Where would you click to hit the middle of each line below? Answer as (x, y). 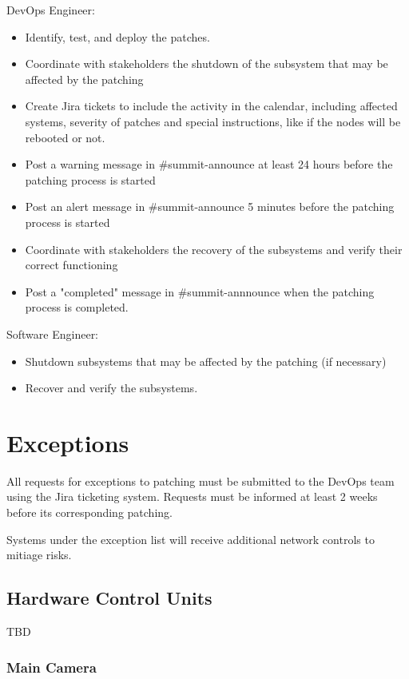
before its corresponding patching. (89, 512)
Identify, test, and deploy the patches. (117, 36)
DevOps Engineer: (51, 10)
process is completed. (77, 307)
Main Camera (52, 667)
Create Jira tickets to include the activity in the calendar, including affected (211, 106)
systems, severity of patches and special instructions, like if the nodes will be (213, 121)
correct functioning (71, 265)
